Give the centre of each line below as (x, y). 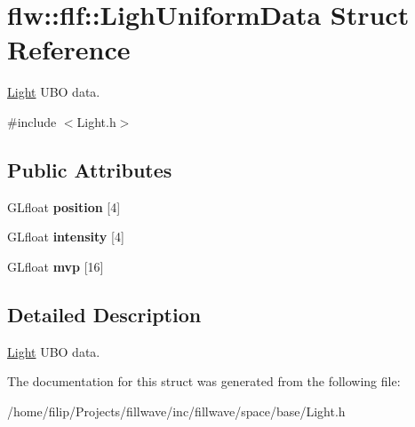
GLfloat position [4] (64, 206)
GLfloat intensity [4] (66, 237)
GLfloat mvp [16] (56, 266)
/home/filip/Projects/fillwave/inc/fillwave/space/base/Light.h (176, 411)
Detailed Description (104, 314)
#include (32, 121)
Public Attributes (90, 169)
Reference (69, 49)
